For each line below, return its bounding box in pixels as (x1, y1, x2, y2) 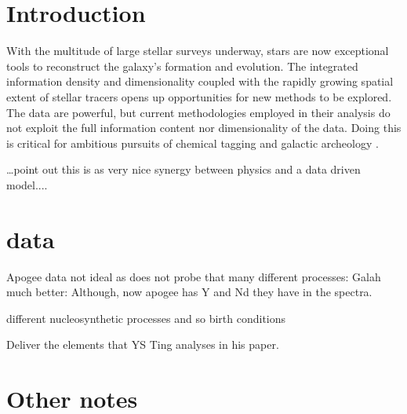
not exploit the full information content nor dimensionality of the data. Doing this (6, 119, 402, 136)
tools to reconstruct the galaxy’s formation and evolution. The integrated (6, 57, 358, 74)
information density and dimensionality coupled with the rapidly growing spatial (6, 73, 394, 90)
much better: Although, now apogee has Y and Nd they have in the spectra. (6, 284, 372, 300)
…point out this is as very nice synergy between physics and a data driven (6, 161, 361, 178)
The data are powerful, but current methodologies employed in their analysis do (6, 104, 391, 120)
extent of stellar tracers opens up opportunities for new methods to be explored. (6, 88, 392, 104)
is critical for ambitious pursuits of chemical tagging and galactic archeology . (6, 134, 379, 151)
